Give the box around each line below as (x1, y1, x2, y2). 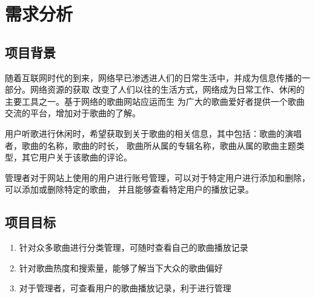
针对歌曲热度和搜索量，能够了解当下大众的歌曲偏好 (19, 261, 223, 274)
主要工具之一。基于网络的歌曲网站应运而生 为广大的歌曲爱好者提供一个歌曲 (5, 94, 305, 107)
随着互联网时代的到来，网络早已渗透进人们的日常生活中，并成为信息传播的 (5, 71, 302, 84)
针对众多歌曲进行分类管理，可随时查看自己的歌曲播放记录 (19, 241, 248, 254)
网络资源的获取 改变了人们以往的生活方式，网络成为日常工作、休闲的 (30, 83, 305, 96)
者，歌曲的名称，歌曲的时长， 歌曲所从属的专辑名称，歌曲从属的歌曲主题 (5, 139, 296, 151)
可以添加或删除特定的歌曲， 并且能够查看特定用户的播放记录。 (5, 183, 254, 196)
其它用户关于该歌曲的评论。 (21, 151, 132, 164)
